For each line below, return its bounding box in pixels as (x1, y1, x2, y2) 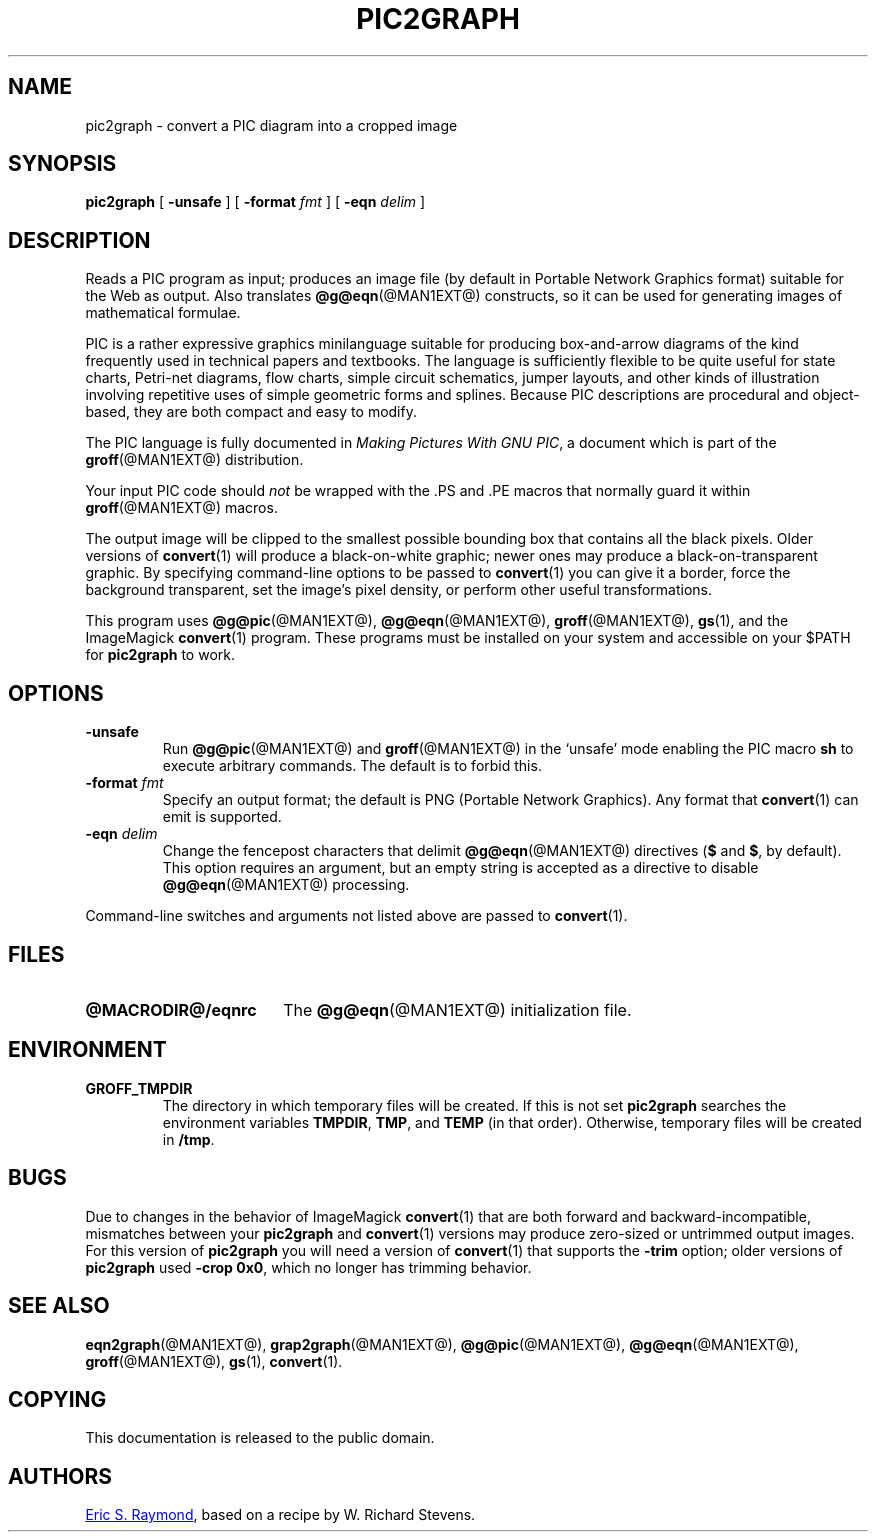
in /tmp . (162, 1130, 215, 1148)
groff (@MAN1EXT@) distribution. (85, 451, 304, 469)
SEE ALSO (8, 1293, 110, 1319)
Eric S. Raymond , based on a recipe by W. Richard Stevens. (85, 1506, 476, 1524)
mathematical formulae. (85, 304, 241, 322)
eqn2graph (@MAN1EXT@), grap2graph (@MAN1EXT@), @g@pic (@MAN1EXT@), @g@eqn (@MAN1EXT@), (85, 1335, 799, 1353)
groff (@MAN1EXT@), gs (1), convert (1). (85, 1352, 343, 1370)
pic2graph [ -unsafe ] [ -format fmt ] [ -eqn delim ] (85, 193, 426, 211)
